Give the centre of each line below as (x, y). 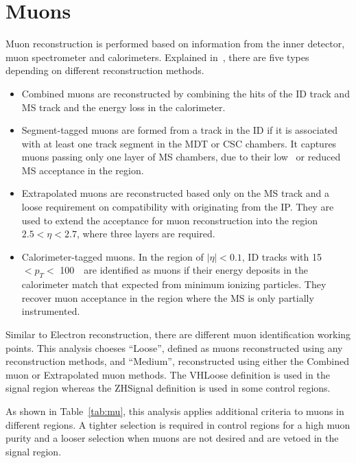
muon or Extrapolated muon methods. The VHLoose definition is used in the (168, 374)
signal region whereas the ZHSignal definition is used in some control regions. (168, 388)
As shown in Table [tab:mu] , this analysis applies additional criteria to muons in (175, 411)
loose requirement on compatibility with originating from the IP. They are (178, 207)
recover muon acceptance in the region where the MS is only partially (168, 297)
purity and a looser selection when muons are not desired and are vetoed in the (172, 438)
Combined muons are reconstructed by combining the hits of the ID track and (186, 93)
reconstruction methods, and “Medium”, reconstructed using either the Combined (178, 361)
